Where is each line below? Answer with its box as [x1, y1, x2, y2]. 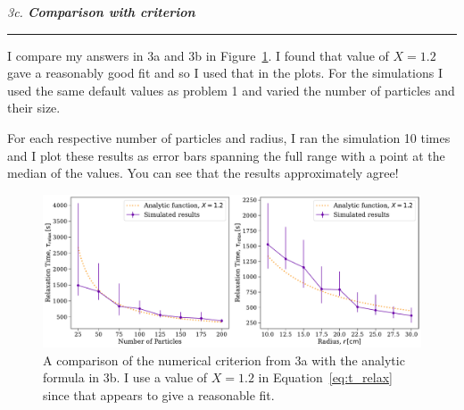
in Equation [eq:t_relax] [258, 368, 393, 387]
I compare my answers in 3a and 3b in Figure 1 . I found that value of [7, 46, 389, 64]
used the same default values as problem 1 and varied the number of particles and [7, 80, 455, 99]
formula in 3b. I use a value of [43, 368, 208, 387]
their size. [7, 98, 61, 117]
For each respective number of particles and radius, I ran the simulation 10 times [7, 128, 451, 146]
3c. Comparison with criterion [7, 3, 195, 21]
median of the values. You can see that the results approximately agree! [7, 163, 399, 182]
